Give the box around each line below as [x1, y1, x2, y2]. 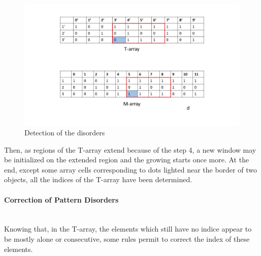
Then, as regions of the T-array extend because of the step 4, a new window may [4, 144, 256, 155]
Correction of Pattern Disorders [4, 194, 119, 205]
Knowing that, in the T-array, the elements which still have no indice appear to [4, 223, 252, 234]
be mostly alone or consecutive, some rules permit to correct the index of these [4, 234, 250, 244]
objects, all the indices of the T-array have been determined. [4, 174, 192, 185]
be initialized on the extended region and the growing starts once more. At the [4, 154, 249, 165]
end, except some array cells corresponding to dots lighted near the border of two [4, 164, 257, 175]
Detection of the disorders [24, 127, 105, 138]
